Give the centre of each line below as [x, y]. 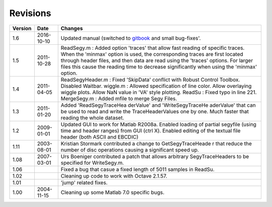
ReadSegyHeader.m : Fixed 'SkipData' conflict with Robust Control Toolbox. [150, 80]
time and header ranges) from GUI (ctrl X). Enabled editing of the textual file [151, 130]
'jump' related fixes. [84, 182]
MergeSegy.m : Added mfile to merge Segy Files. [119, 98]
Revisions [30, 13]
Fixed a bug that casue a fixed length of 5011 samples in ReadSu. [138, 169]
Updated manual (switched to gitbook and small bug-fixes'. [131, 38]
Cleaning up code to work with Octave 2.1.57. [114, 176]
